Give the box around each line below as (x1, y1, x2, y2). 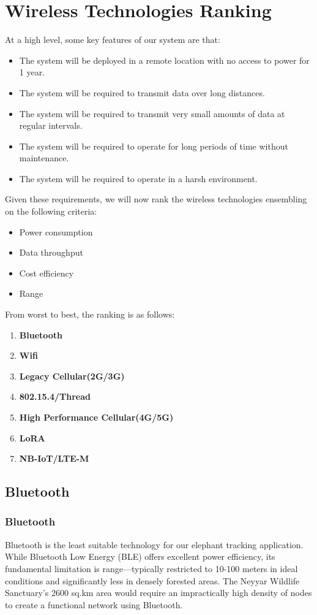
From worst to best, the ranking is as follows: (5, 308, 175, 321)
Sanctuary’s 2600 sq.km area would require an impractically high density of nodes (5, 586, 312, 599)
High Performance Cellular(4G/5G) (19, 411, 174, 423)
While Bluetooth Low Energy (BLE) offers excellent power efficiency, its (5, 550, 275, 563)
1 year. (19, 66, 45, 78)
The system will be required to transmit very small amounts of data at (19, 107, 285, 120)
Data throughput (19, 246, 83, 259)
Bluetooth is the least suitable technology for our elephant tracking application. (5, 538, 304, 551)
